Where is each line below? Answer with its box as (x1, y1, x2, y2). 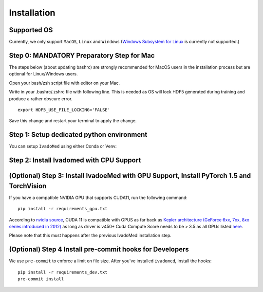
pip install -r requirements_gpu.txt (18, 206, 108, 212)
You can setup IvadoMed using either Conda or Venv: (9, 144, 117, 149)
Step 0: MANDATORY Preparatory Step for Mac (9, 51, 155, 59)
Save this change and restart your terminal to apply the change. (9, 118, 137, 124)
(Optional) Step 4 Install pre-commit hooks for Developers (9, 245, 189, 254)
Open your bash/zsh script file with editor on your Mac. (9, 80, 120, 86)
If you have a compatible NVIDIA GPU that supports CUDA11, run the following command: (9, 195, 188, 201)
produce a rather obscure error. (9, 95, 73, 102)
